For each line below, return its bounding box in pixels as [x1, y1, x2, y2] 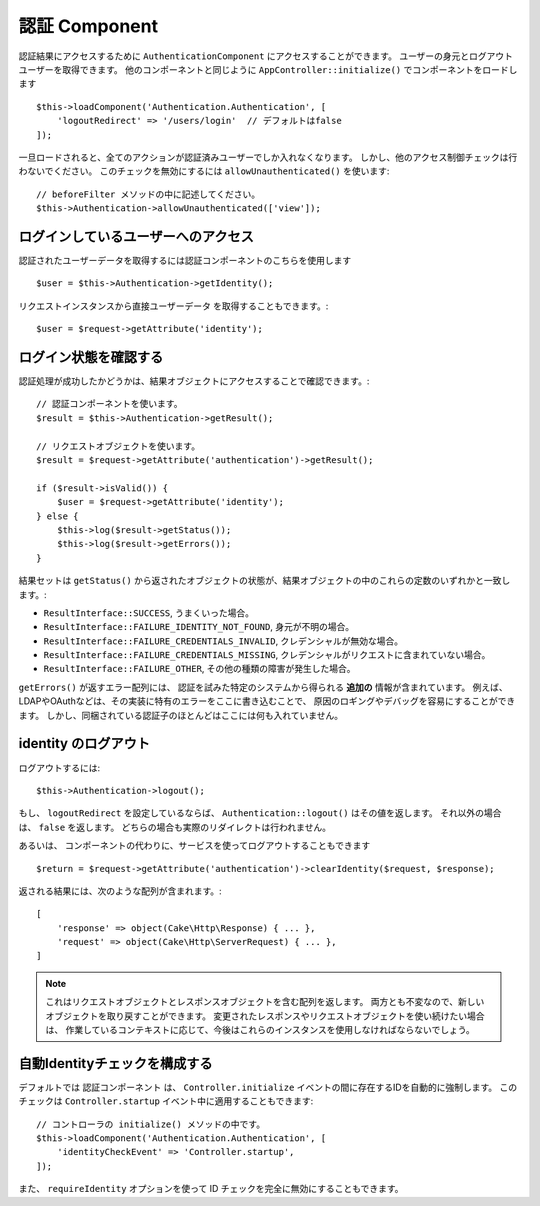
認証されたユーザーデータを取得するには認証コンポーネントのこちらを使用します [18, 254, 352, 266]
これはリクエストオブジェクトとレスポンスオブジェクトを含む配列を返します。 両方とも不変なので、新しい [45, 996, 485, 1008]
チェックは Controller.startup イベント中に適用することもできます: [18, 1095, 314, 1107]
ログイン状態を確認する [18, 348, 164, 365]
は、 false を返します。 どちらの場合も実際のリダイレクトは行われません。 [18, 821, 332, 833]
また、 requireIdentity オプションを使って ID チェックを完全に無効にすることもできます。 [18, 1183, 404, 1195]
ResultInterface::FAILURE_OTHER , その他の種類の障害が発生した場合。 [43, 663, 356, 675]
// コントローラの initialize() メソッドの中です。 [36, 1118, 265, 1130]
